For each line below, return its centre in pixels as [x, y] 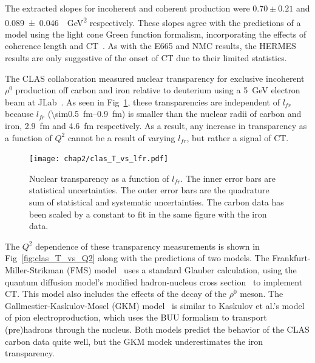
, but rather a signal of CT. [238, 137]
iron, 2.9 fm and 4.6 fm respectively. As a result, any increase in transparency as [156, 125]
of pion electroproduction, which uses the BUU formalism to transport [136, 317]
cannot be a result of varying [121, 137]
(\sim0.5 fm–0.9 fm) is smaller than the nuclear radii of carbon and [174, 114]
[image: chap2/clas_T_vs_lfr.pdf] [99, 159]
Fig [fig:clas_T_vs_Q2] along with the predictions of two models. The [137, 258]
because [19, 114]
